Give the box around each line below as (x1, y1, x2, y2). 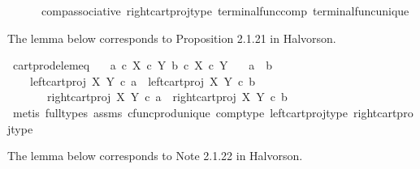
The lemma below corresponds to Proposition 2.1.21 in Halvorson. (7, 29, 336, 46)
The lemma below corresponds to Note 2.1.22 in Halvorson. (7, 147, 303, 164)
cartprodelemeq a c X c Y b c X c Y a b (12, 57, 272, 74)
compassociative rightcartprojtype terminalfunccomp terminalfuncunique (41, 2, 409, 19)
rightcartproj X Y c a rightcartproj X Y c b (46, 88, 288, 105)
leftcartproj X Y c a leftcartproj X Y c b (29, 72, 256, 89)
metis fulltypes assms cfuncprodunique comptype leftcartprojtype (12, 104, 349, 120)
